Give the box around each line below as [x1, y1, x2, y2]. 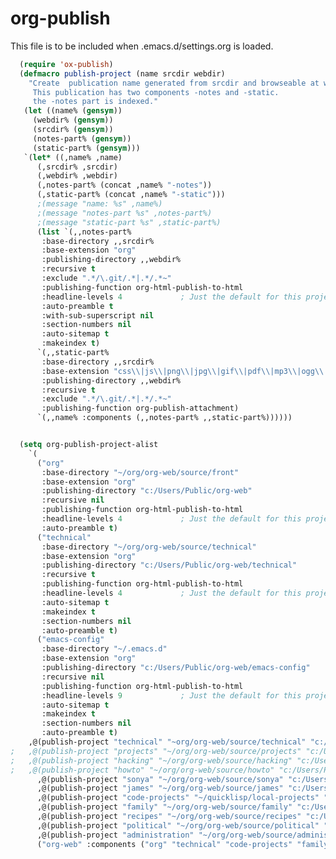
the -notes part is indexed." [32, 97, 159, 107]
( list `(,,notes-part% [36, 227, 132, 237]
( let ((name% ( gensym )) [23, 106, 123, 116]
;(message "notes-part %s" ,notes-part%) [36, 208, 213, 218]
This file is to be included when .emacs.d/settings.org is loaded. [10, 40, 274, 52]
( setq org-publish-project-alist [19, 440, 159, 450]
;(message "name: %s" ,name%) [36, 199, 163, 209]
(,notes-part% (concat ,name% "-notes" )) [36, 180, 213, 191]
